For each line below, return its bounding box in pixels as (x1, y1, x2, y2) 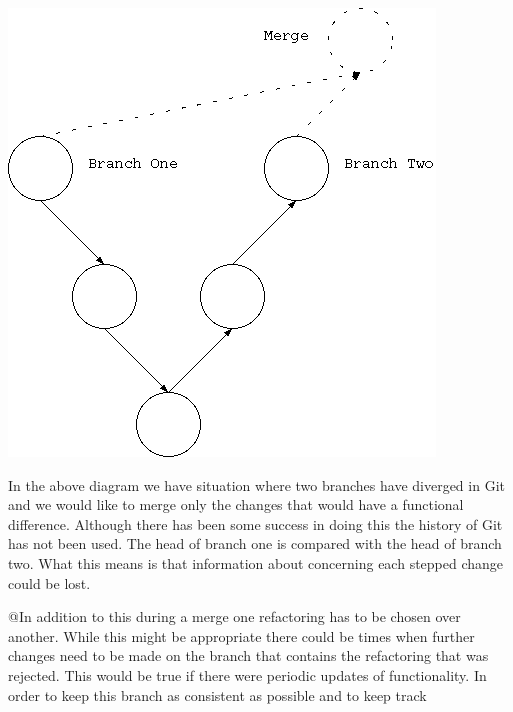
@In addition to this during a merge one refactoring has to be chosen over (8, 606, 461, 627)
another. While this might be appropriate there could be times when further (8, 625, 475, 646)
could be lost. (8, 572, 91, 593)
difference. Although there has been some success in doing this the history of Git (8, 513, 503, 534)
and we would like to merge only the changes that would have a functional (8, 494, 464, 515)
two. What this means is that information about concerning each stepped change (8, 552, 504, 573)
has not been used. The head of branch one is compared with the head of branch (8, 533, 502, 554)
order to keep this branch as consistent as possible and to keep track (8, 684, 427, 705)
